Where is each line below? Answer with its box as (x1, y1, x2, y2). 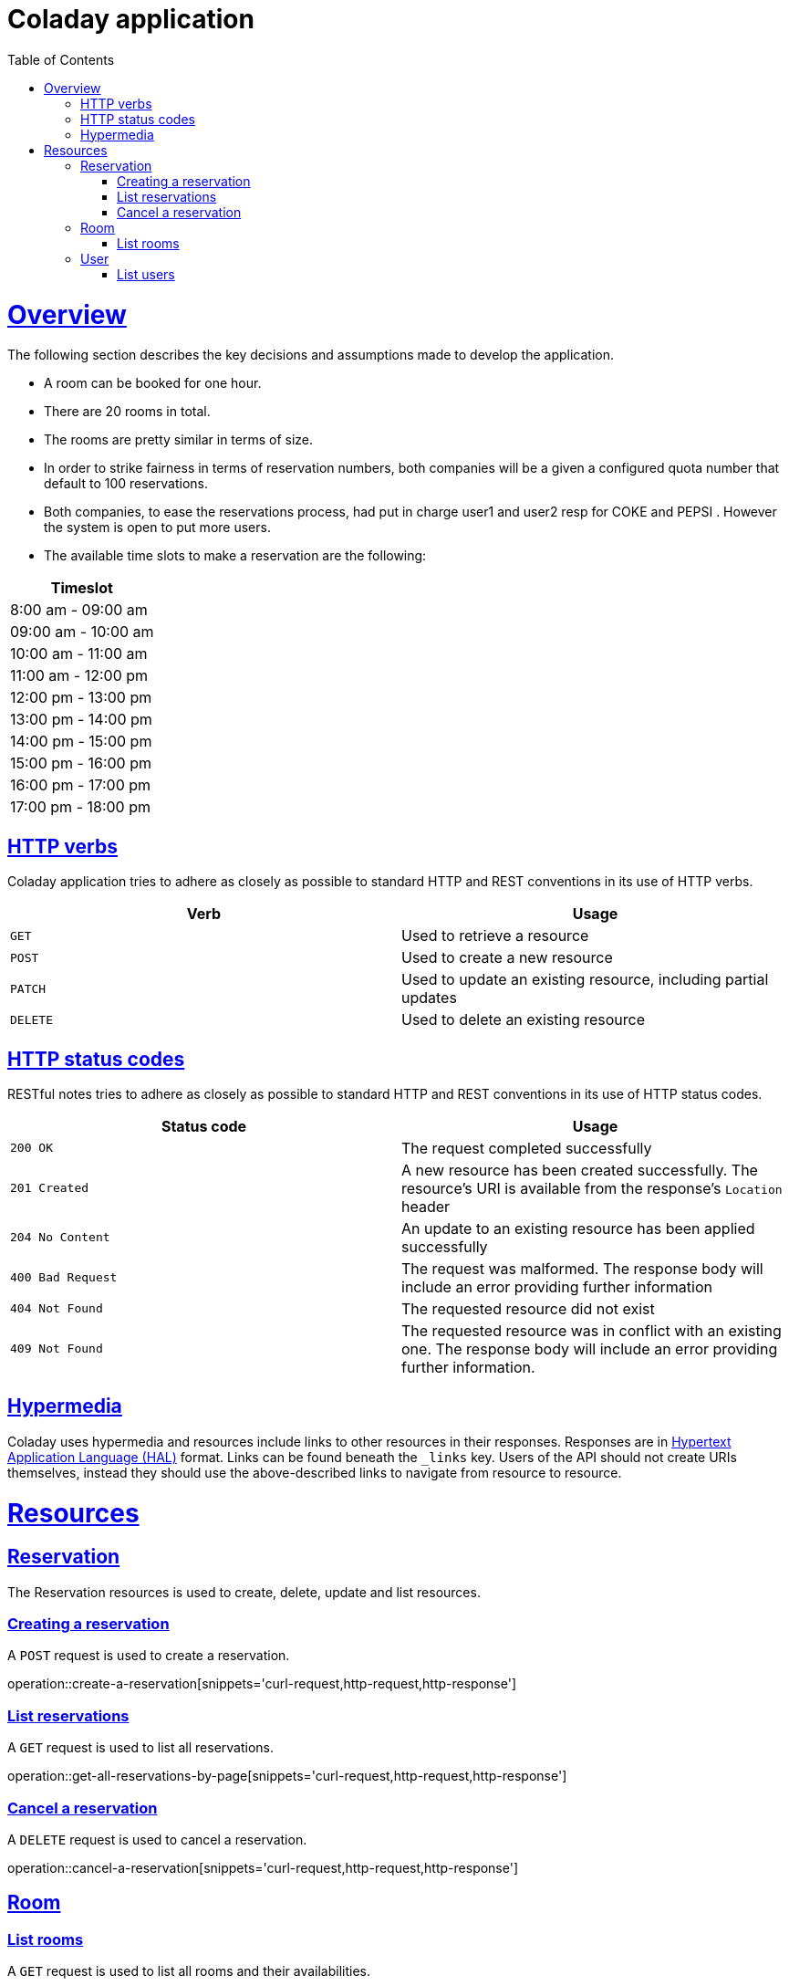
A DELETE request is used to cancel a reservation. (7, 1831, 307, 1847)
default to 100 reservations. (44, 476, 208, 492)
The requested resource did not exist (401, 1299, 655, 1318)
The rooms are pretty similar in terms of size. (44, 432, 314, 448)
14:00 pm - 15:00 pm (10, 732, 152, 751)
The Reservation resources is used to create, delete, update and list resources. (7, 1584, 481, 1600)
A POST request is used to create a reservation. (7, 1647, 290, 1664)
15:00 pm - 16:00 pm (10, 754, 152, 773)
